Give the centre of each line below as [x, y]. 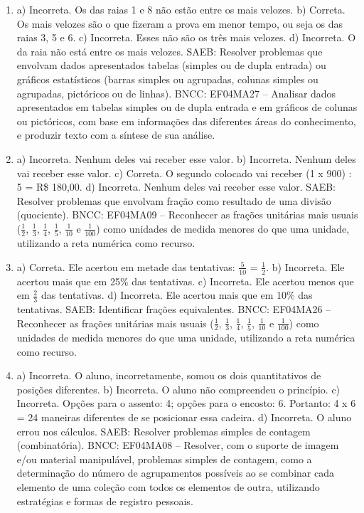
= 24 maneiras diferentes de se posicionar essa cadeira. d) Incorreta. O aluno [184, 417]
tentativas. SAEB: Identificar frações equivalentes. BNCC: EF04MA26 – [174, 309]
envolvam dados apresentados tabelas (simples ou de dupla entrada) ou [171, 65]
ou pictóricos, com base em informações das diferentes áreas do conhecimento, [186, 121]
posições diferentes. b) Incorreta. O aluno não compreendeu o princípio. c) [178, 389]
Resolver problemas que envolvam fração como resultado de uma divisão [174, 200]
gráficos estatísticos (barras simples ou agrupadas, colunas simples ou [167, 79]
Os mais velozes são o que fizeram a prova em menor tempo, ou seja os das [180, 23]
